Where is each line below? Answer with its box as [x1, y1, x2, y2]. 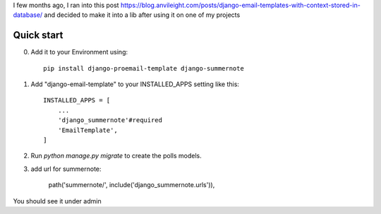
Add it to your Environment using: [30, 48, 128, 57]
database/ [13, 11, 43, 19]
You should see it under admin [13, 196, 102, 205]
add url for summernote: [30, 165, 102, 173]
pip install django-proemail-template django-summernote [43, 64, 245, 72]
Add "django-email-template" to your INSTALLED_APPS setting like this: [30, 80, 240, 88]
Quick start [13, 29, 64, 42]
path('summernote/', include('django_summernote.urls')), [48, 181, 215, 189]
